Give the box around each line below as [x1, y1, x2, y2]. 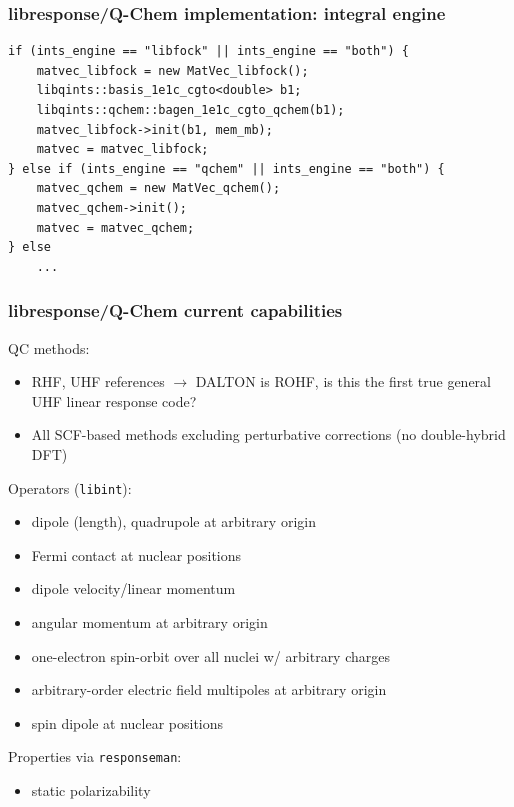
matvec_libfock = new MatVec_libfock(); [36, 63, 309, 78]
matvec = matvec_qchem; [36, 220, 195, 235]
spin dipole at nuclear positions [31, 712, 224, 733]
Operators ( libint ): [8, 477, 132, 498]
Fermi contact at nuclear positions [31, 544, 242, 565]
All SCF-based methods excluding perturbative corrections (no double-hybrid [31, 424, 506, 445]
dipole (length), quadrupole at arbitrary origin [31, 511, 316, 532]
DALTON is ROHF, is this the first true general [195, 371, 491, 392]
